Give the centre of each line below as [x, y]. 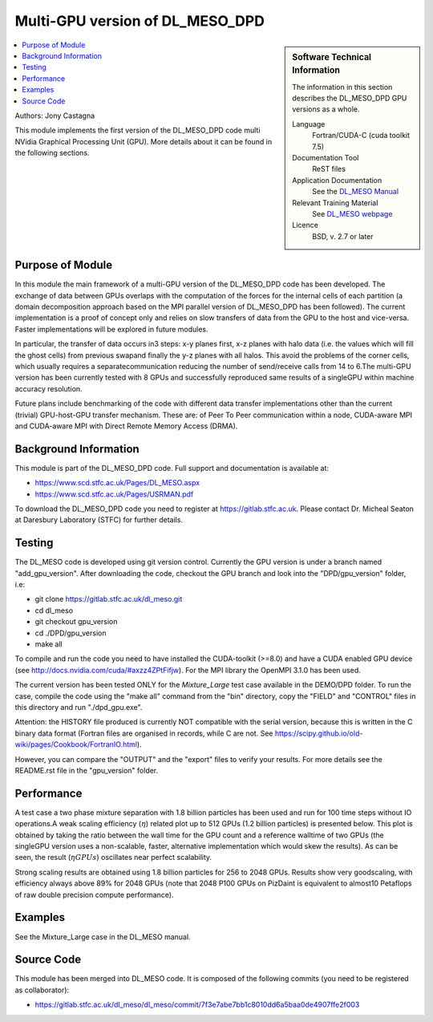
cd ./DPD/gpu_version [71, 633]
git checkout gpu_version [76, 622]
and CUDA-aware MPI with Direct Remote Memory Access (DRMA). [126, 426]
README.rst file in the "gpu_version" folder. [87, 770]
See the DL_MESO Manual [356, 192]
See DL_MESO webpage [352, 213]
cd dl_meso [54, 610]
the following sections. [52, 153]
